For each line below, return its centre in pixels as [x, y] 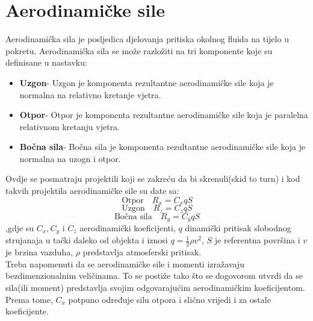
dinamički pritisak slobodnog [238, 228]
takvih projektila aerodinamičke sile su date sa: [92, 191]
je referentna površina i [257, 240]
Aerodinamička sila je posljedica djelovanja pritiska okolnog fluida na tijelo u [147, 39]
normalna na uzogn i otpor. [70, 158]
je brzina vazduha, [39, 252]
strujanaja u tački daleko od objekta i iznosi [87, 240]
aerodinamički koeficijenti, [128, 228]
